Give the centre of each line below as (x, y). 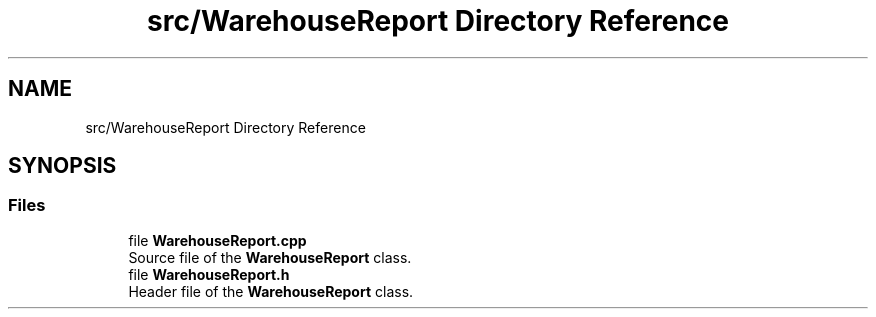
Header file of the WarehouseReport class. (271, 291)
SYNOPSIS (62, 166)
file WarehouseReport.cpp (217, 240)
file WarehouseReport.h (209, 274)
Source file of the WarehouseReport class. (270, 257)
